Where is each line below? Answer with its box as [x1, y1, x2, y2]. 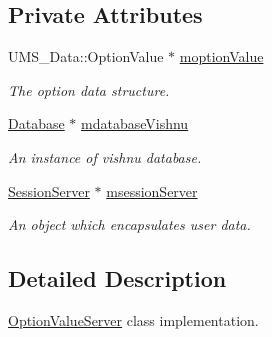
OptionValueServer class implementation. [8, 309, 259, 330]
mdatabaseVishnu [81, 113, 189, 134]
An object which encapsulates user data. [8, 214, 251, 235]
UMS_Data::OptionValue [8, 46, 164, 67]
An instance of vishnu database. [8, 146, 202, 167]
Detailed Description [8, 263, 227, 294]
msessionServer [106, 180, 198, 201]
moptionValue [179, 46, 264, 67]
